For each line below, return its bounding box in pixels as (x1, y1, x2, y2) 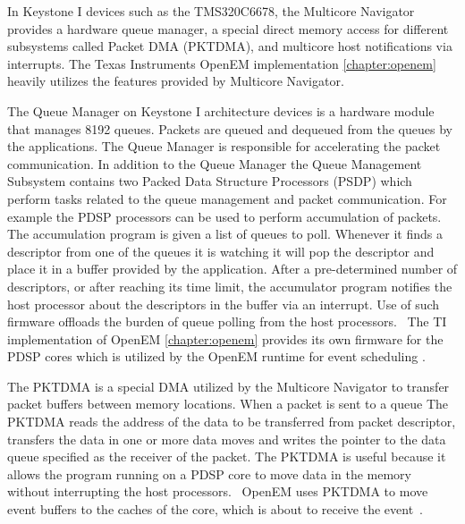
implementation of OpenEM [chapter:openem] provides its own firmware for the (7, 329, 444, 348)
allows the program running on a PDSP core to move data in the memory (7, 464, 411, 483)
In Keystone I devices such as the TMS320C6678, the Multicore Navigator (7, 2, 415, 20)
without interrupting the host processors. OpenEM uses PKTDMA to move (7, 482, 428, 501)
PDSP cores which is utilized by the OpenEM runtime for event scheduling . (7, 347, 426, 366)
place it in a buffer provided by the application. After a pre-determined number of (7, 259, 458, 278)
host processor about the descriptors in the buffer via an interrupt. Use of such (7, 294, 440, 313)
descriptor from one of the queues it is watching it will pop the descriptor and (7, 241, 435, 260)
